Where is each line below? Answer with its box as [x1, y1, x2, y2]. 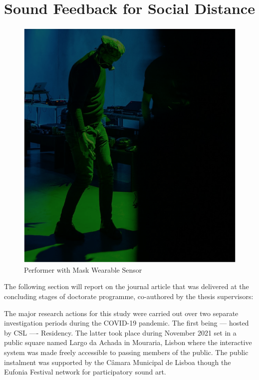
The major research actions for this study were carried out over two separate [4, 308, 239, 318]
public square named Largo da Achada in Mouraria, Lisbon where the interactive [4, 337, 252, 348]
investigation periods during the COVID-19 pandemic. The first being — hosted [4, 318, 249, 328]
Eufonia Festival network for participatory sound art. [4, 367, 166, 377]
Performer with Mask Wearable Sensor [24, 264, 142, 275]
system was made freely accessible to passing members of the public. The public [4, 347, 249, 357]
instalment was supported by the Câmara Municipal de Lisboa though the [4, 357, 231, 367]
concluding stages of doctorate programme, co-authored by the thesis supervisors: [4, 291, 254, 302]
